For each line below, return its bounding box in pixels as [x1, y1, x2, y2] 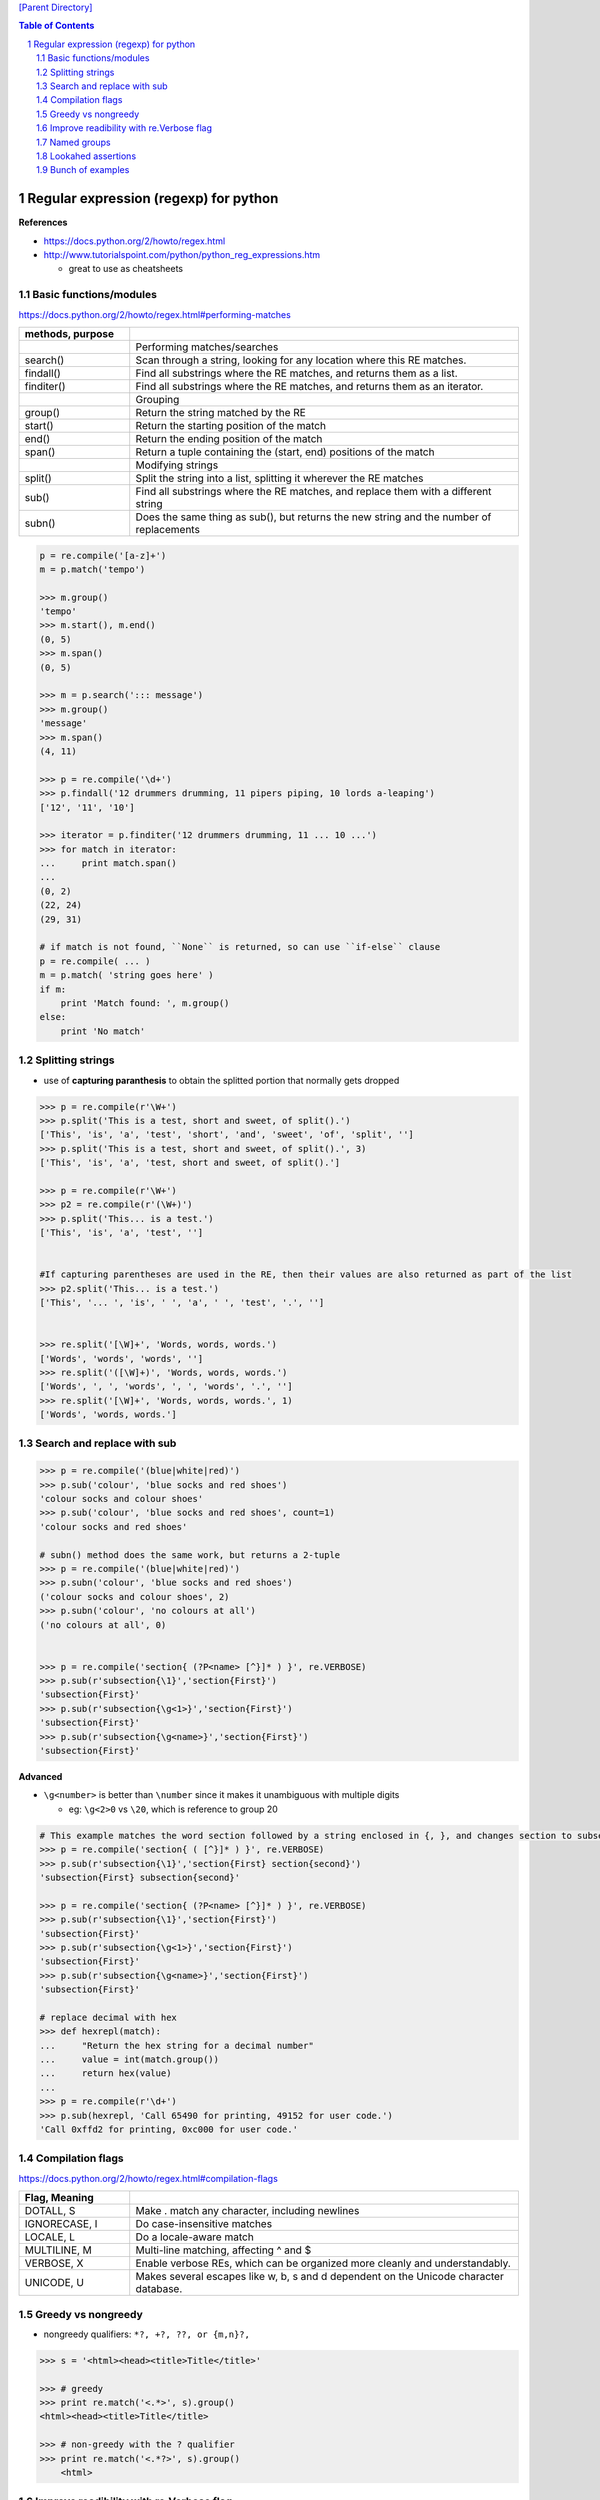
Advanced [18, 1771, 63, 1783]
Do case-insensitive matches [135, 2217, 273, 2231]
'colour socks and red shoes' [39, 1521, 188, 1532]
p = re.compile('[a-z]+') [39, 550, 167, 561]
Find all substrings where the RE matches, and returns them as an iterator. [135, 379, 484, 393]
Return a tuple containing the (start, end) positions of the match [135, 445, 435, 459]
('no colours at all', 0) [39, 1619, 167, 1630]
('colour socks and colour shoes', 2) [39, 1591, 230, 1602]
